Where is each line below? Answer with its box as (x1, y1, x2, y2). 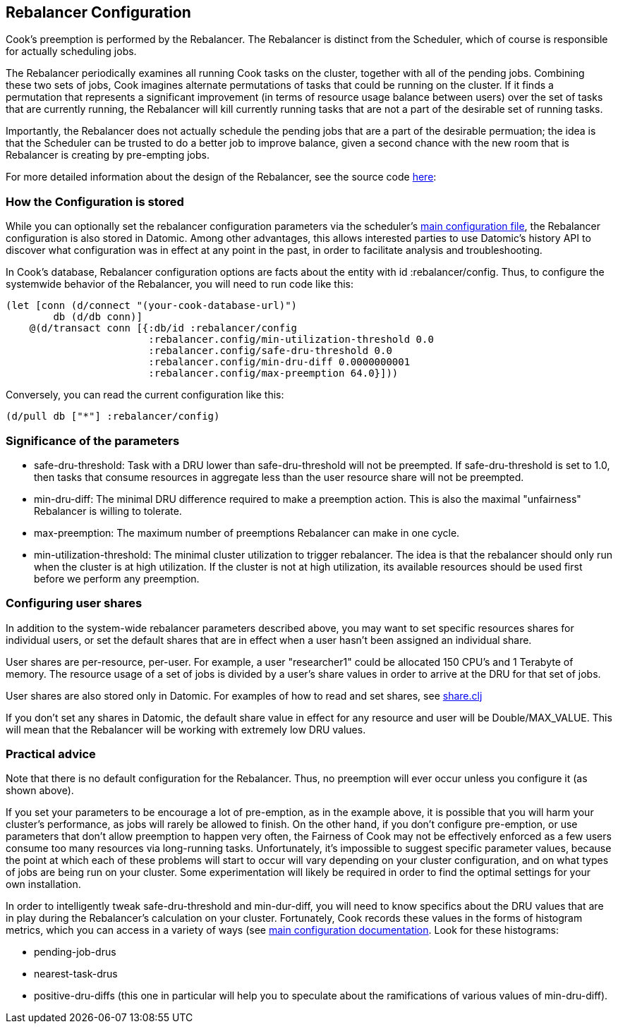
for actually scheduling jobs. (6, 45, 137, 58)
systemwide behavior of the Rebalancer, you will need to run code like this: (6, 278, 354, 291)
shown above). (6, 784, 74, 797)
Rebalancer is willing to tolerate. (34, 504, 182, 517)
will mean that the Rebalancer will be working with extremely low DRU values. (6, 723, 366, 736)
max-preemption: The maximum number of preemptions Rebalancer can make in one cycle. (34, 526, 460, 539)
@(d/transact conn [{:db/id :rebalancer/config (29, 322, 298, 334)
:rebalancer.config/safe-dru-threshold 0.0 (148, 345, 392, 357)
